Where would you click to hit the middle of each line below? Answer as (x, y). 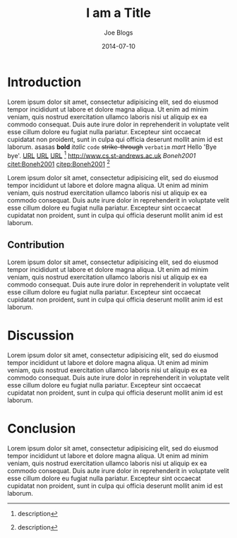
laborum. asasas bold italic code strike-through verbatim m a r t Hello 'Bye (112, 147)
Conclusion (42, 428)
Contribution (36, 245)
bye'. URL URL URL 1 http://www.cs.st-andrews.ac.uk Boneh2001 (102, 155)
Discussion (41, 335)
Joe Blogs (119, 32)
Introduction (44, 82)
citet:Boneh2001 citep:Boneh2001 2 (59, 163)
